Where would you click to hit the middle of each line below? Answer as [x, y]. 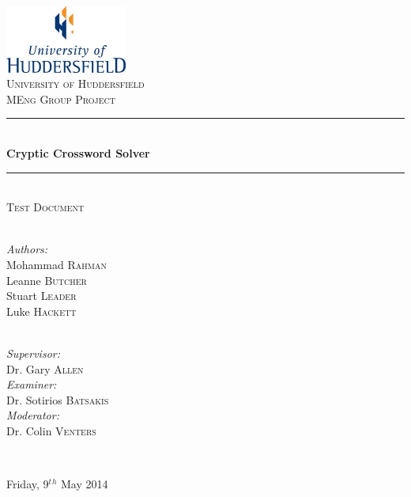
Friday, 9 [28, 484]
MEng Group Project [61, 99]
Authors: [27, 249]
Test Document [45, 207]
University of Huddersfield [75, 83]
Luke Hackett [41, 311]
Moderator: [33, 415]
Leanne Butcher [47, 280]
